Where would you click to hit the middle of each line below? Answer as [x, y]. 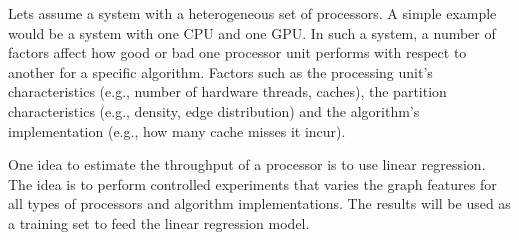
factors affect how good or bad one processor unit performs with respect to [237, 52]
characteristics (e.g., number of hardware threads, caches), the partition [227, 91]
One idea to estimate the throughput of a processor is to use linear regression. [247, 164]
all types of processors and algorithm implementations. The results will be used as [259, 203]
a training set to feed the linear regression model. [159, 222]
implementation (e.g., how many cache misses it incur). [177, 130]
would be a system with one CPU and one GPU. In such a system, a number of [252, 32]
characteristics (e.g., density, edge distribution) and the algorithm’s [214, 110]
